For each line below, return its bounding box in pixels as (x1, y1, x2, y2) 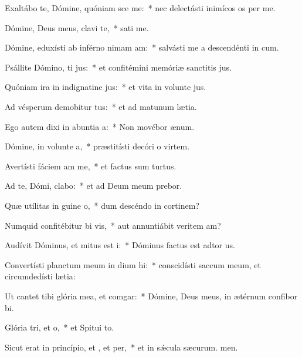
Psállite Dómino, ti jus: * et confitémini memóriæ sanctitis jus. (5, 61, 232, 73)
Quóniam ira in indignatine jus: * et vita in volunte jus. (5, 81, 206, 93)
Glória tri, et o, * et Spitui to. (5, 321, 114, 333)
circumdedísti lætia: (5, 270, 76, 282)
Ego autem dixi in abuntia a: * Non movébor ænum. (5, 120, 195, 132)
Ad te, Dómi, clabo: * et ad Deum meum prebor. (5, 179, 182, 192)
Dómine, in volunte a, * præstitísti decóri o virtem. (5, 140, 190, 152)
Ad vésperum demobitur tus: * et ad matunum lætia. (5, 100, 197, 112)
